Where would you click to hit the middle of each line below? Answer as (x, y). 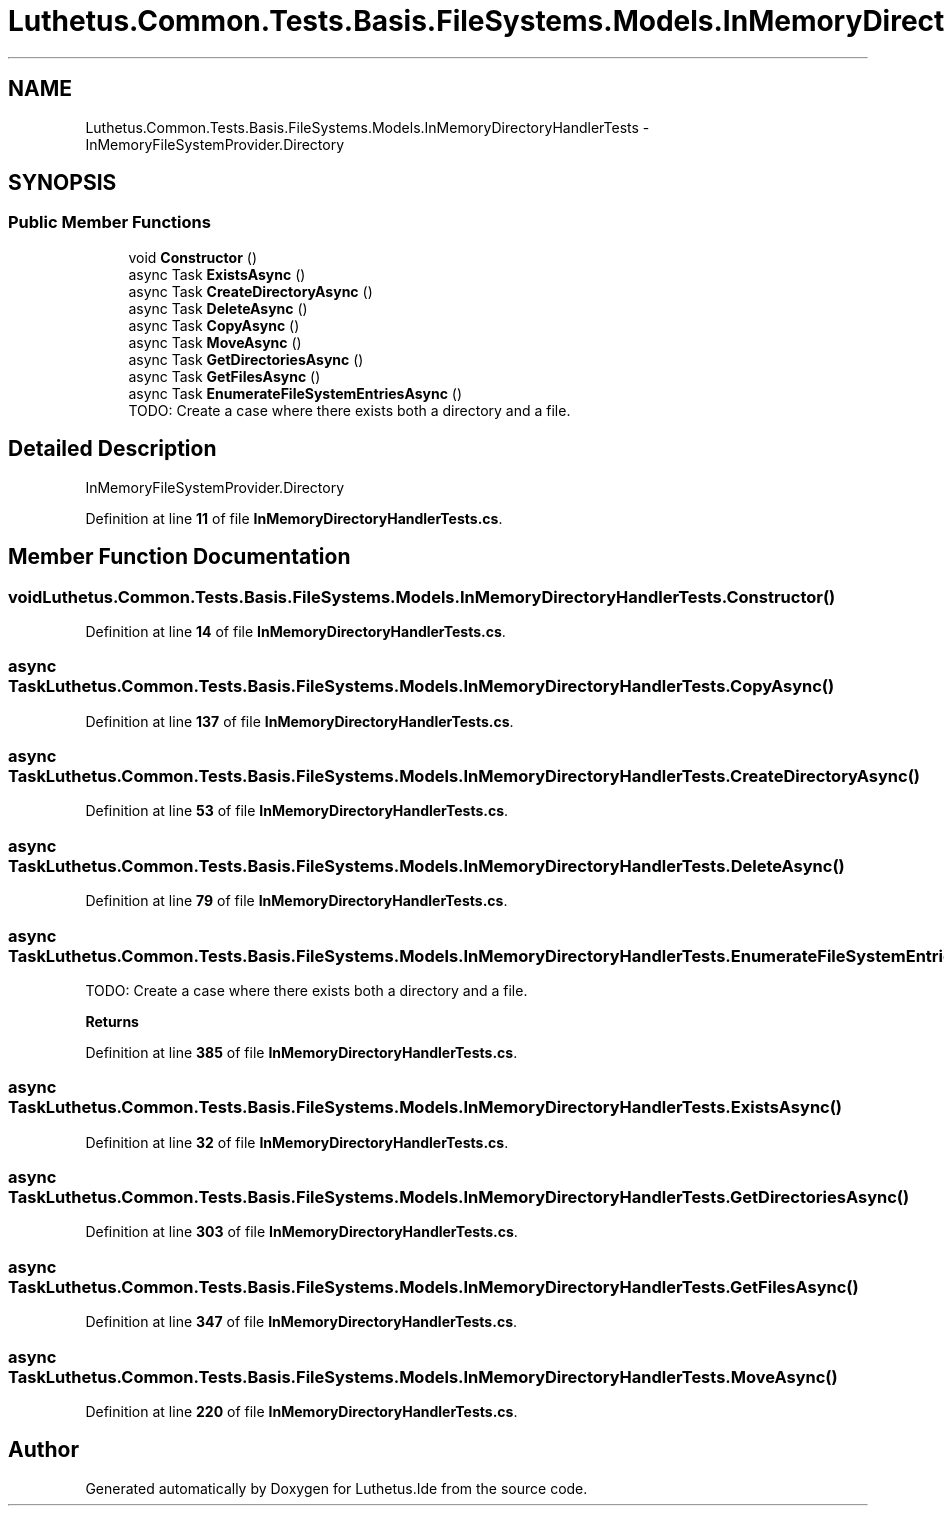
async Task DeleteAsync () (218, 308)
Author (43, 1450)
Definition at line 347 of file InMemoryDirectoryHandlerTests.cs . (301, 1322)
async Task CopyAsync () (214, 325)
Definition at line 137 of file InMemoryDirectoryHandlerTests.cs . (299, 721)
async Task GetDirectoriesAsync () (246, 359)
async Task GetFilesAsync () (224, 376)
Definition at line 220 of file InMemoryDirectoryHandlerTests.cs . (301, 1411)
